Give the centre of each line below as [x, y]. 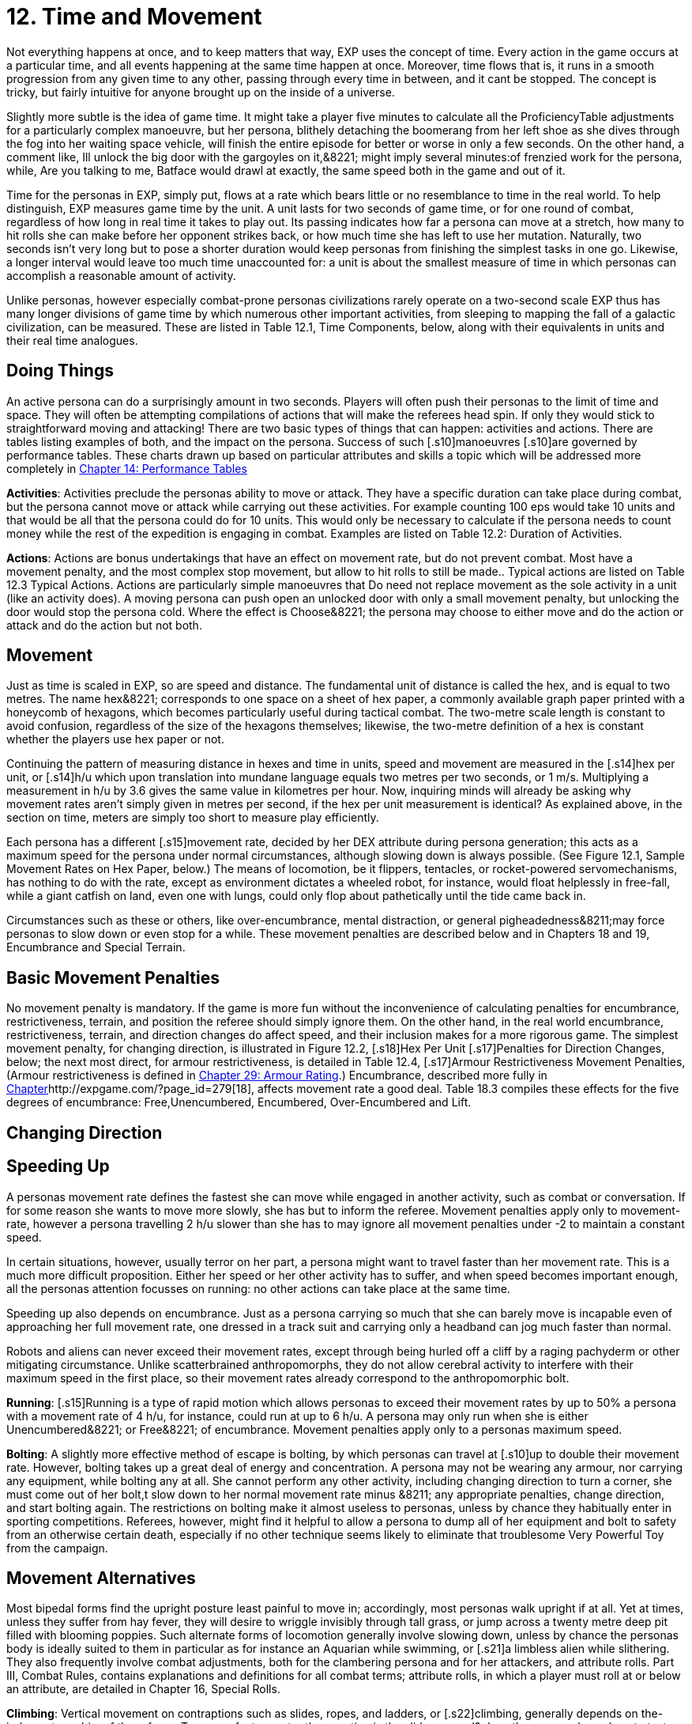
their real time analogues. [72, 340]
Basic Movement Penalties [113, 977]
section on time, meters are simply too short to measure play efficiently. [193, 818]
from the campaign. [57, 1548]
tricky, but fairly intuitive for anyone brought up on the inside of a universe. [201, 92]
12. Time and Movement [134, 17]
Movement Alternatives [101, 1578]
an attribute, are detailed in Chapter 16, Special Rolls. [143, 1689]
